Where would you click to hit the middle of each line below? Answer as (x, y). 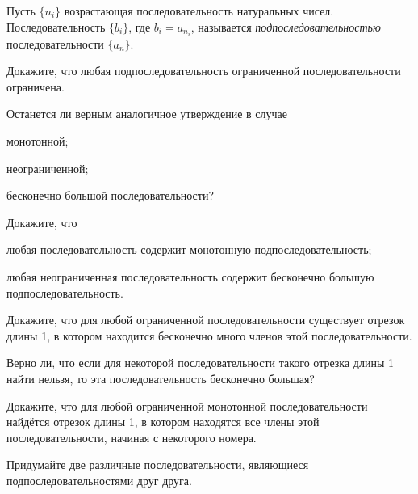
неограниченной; (48, 168)
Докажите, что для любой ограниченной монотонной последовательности (187, 405)
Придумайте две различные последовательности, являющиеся (158, 464)
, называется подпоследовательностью (286, 26)
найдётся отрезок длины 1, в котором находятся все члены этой (163, 422)
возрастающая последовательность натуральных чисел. (199, 11)
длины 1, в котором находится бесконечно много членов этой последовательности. (209, 335)
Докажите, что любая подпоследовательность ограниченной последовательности (204, 71)
